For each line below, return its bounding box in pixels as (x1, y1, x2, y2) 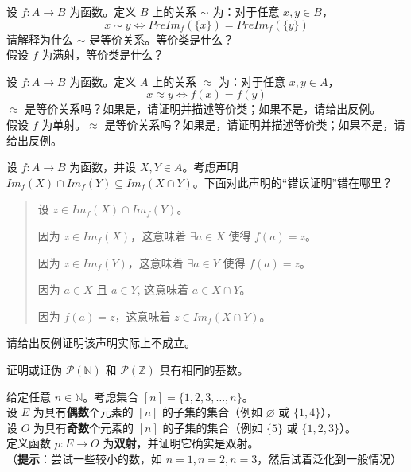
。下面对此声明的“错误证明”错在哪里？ (192, 174, 394, 190)
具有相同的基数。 (159, 361, 249, 377)
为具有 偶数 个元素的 (33, 404, 134, 420)
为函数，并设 (69, 158, 137, 175)
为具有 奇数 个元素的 (33, 419, 134, 435)
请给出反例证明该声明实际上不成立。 (6, 334, 196, 351)
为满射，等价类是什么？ (41, 46, 165, 63)
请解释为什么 (6, 30, 73, 47)
